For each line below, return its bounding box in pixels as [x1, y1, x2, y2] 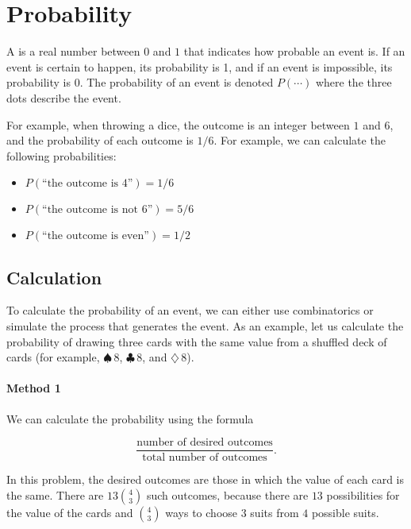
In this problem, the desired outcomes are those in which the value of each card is [6, 471, 404, 488]
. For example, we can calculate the [213, 132, 386, 149]
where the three [315, 74, 392, 91]
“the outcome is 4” [42, 178, 133, 190]
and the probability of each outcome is [6, 132, 194, 149]
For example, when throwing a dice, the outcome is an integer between [6, 116, 350, 133]
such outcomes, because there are [146, 486, 309, 503]
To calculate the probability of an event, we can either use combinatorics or [6, 302, 374, 319]
